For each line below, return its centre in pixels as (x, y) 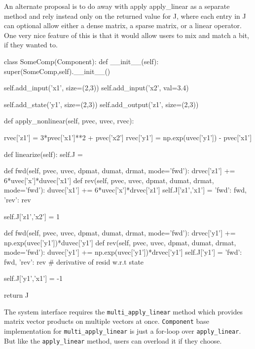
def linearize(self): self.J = (43, 154)
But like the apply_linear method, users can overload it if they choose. (113, 340)
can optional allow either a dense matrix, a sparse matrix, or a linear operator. (123, 25)
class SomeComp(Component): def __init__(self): (81, 61)
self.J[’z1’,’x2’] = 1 (32, 216)
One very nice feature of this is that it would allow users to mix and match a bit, (127, 35)
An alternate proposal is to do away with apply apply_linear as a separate (117, 6)
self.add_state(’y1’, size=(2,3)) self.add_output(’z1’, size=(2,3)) (101, 104)
